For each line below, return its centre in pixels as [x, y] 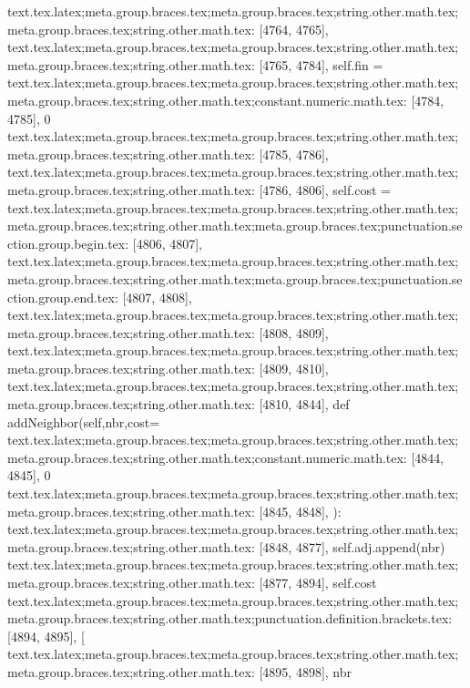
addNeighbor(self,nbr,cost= [84, 421]
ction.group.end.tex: [63, 297]
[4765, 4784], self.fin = [321, 64]
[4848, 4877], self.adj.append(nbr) [352, 546]
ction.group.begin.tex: [68, 243]
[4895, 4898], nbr [306, 671]
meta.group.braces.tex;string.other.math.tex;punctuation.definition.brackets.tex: [230, 618]
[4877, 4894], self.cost [318, 582]
